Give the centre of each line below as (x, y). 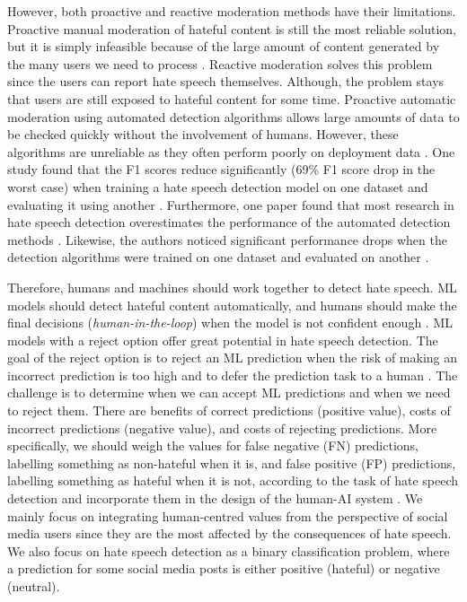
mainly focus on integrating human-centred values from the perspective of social (228, 515)
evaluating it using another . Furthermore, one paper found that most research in (231, 204)
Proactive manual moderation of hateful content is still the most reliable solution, (232, 28)
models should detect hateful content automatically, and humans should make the (232, 305)
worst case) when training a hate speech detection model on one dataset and (218, 186)
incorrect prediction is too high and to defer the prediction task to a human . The (233, 375)
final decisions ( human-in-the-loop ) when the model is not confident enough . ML (230, 323)
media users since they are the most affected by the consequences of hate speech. (229, 533)
